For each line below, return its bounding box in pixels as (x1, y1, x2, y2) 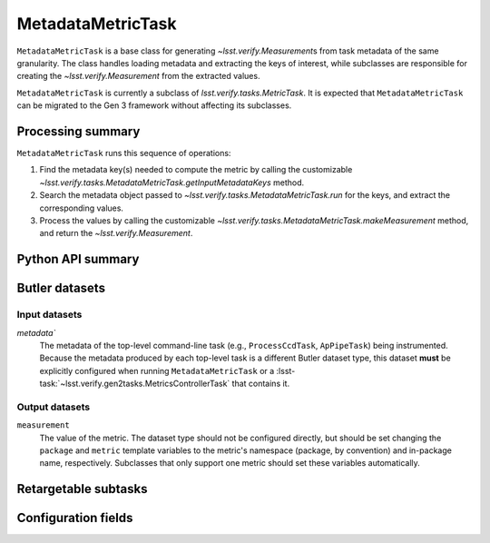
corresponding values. (39, 202, 124, 213)
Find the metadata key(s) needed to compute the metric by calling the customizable (39, 164, 353, 175)
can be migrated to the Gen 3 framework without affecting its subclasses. (16, 100, 292, 111)
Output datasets (16, 400, 91, 413)
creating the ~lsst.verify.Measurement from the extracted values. (16, 71, 260, 82)
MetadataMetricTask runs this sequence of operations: (16, 148, 231, 159)
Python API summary (16, 252, 140, 267)
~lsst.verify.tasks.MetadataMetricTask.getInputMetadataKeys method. (39, 177, 305, 188)
